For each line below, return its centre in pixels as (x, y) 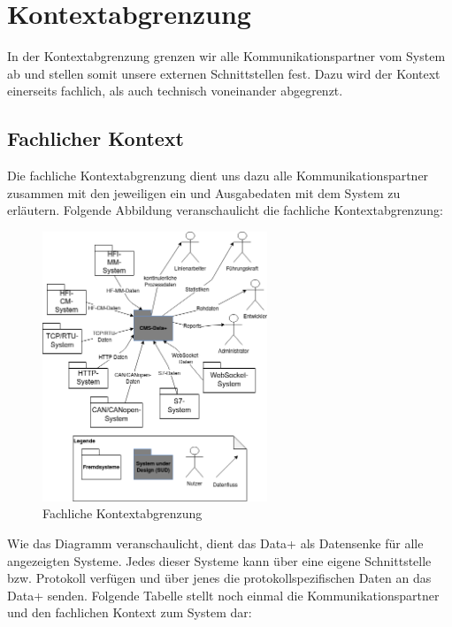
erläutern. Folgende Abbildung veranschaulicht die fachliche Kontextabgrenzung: (225, 210)
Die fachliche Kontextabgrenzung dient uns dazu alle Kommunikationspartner (218, 176)
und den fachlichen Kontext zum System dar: (130, 612)
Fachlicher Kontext (96, 138)
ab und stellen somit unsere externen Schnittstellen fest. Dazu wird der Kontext (224, 73)
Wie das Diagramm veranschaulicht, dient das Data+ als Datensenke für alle (215, 543)
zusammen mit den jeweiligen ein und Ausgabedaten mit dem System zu (204, 192)
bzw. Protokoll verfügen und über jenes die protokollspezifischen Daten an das (219, 578)
